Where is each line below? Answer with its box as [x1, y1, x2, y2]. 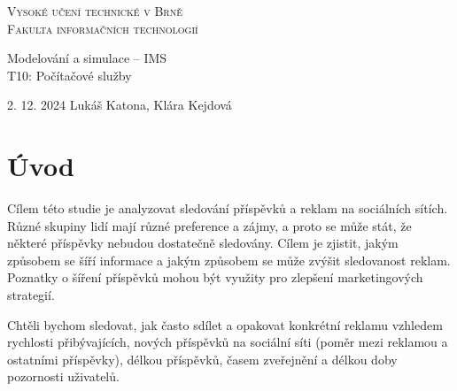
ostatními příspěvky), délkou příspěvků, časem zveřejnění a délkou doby [7, 349, 398, 368]
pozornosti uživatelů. [7, 367, 120, 386]
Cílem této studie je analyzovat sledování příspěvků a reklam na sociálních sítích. [7, 199, 448, 218]
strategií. [7, 286, 55, 304]
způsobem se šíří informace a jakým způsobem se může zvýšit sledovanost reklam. [7, 250, 451, 269]
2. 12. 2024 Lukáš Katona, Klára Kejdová [7, 96, 232, 114]
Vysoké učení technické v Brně [7, 2, 182, 19]
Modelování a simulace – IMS [7, 49, 167, 67]
